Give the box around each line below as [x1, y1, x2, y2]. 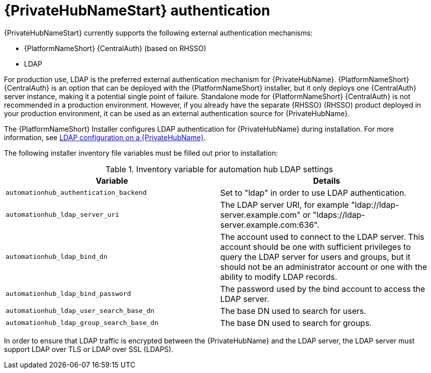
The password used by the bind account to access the [220, 283, 425, 294]
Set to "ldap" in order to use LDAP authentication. [220, 187, 406, 198]
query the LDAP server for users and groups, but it [220, 251, 410, 262]
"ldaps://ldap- [312, 209, 365, 220]
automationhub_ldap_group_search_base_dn [6, 319, 159, 327]
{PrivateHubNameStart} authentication [4, 2, 270, 19]
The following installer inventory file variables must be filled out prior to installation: [4, 148, 278, 157]
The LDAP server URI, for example [220, 199, 349, 210]
